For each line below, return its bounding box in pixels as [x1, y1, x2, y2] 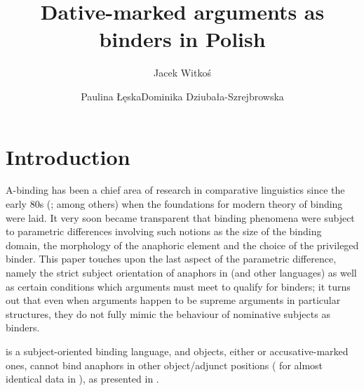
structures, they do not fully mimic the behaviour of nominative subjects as [6, 306, 330, 321]
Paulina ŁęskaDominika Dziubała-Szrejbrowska [81, 88, 284, 103]
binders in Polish [99, 25, 266, 53]
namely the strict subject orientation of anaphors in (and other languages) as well [6, 265, 357, 279]
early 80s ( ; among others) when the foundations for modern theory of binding [6, 197, 343, 211]
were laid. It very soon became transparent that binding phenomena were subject [6, 210, 355, 225]
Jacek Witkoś [154, 65, 211, 80]
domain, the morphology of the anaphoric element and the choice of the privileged [6, 237, 359, 252]
